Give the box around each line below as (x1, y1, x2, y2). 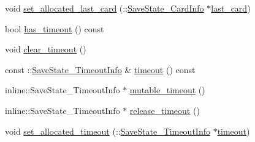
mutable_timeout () (129, 83, 205, 96)
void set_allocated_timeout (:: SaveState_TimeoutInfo (5, 124, 210, 137)
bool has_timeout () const (5, 22, 104, 35)
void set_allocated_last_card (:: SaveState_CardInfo (5, 2, 204, 14)
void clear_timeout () (5, 43, 86, 55)
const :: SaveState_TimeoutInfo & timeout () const (5, 63, 196, 76)
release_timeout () (129, 104, 200, 116)
